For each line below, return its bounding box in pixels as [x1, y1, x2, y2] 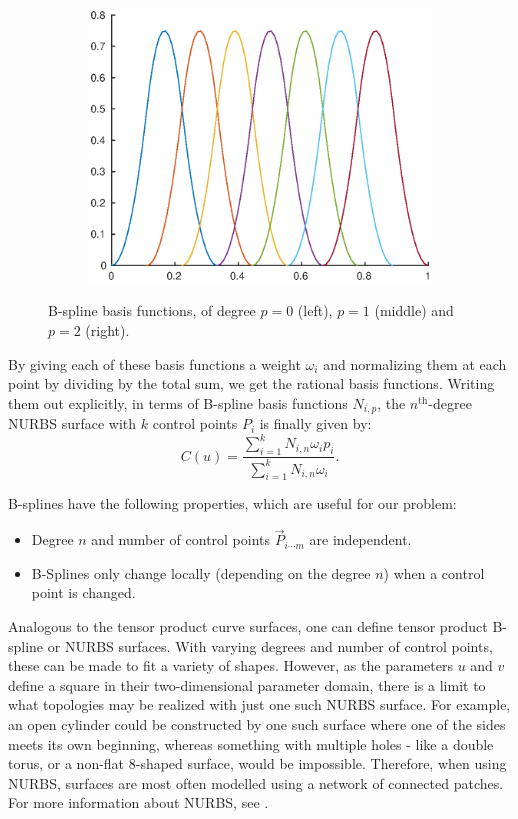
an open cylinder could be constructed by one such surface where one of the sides [8, 713, 506, 734]
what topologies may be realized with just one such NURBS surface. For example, [8, 694, 511, 715]
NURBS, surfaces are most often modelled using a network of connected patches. [8, 772, 504, 793]
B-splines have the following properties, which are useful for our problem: [8, 493, 457, 514]
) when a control [383, 562, 485, 583]
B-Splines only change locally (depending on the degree [31, 562, 371, 583]
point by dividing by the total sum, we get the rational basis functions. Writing [8, 373, 495, 394]
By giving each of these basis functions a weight [8, 353, 301, 374]
